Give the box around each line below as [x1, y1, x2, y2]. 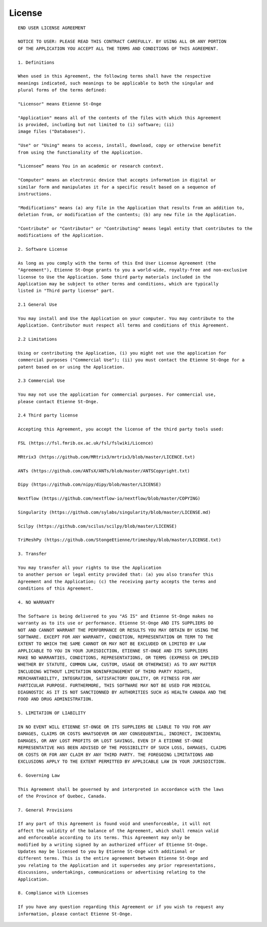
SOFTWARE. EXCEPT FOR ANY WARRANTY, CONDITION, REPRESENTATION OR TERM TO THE [18, 634, 214, 640]
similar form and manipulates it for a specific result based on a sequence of [18, 184, 216, 190]
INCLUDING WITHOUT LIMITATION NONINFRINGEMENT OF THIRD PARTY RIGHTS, [18, 668, 193, 674]
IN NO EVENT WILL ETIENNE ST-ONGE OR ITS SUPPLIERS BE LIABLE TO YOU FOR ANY [18, 724, 211, 730]
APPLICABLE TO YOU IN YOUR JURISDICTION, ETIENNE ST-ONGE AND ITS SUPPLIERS [18, 648, 209, 653]
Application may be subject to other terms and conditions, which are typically [18, 281, 219, 286]
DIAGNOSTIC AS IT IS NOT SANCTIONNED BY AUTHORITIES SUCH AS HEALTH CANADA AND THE [18, 690, 227, 695]
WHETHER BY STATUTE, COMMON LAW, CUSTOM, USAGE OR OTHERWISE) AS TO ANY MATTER [18, 662, 216, 667]
